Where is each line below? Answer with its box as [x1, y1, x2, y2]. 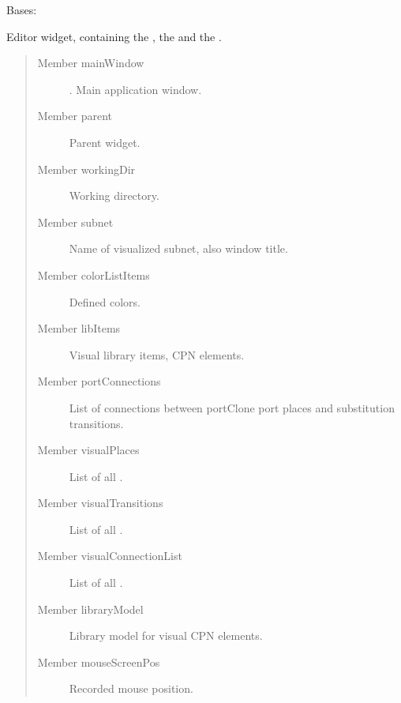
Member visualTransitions [37, 494, 163, 511]
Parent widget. [69, 133, 141, 150]
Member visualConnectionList [37, 547, 182, 564]
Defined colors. [69, 293, 141, 310]
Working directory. [69, 187, 159, 204]
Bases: [6, 2, 37, 17]
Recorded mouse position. [69, 680, 193, 697]
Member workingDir [37, 160, 136, 177]
